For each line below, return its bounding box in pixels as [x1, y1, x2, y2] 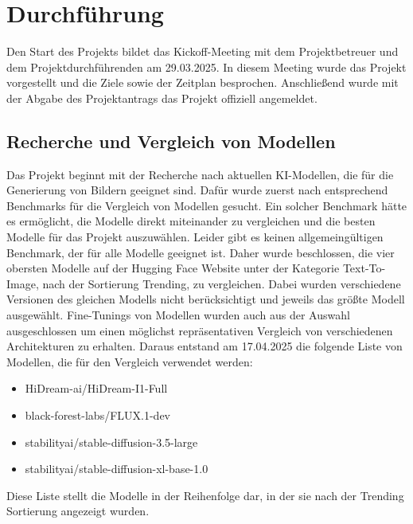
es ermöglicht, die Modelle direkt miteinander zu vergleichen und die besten [6, 213, 376, 229]
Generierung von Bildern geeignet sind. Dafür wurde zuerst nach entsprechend [6, 182, 388, 198]
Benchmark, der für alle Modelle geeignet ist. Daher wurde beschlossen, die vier [6, 244, 395, 260]
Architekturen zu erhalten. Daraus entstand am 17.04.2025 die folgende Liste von [6, 338, 403, 354]
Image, [6, 275, 39, 291]
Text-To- [342, 260, 386, 276]
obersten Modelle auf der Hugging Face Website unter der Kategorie [6, 260, 340, 276]
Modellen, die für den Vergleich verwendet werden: [6, 353, 253, 370]
